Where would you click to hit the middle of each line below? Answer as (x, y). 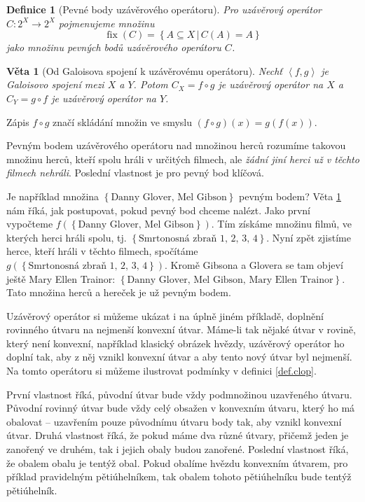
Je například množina (53, 196)
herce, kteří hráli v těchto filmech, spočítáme (102, 251)
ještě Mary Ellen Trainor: (61, 278)
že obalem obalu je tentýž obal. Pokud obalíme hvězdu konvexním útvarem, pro (177, 462)
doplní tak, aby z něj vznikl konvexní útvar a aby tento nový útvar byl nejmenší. (179, 357)
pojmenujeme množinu (106, 23)
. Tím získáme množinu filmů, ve (282, 224)
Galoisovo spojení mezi (55, 84)
